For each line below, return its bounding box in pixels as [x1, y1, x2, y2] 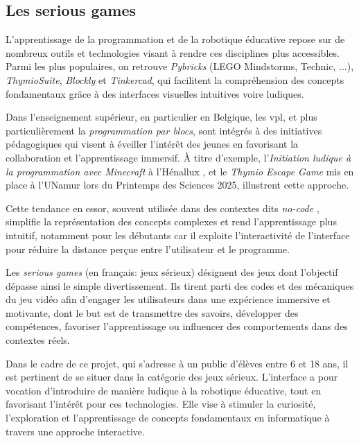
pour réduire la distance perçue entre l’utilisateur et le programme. [6, 241, 290, 256]
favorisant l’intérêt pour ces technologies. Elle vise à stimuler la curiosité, [6, 397, 316, 411]
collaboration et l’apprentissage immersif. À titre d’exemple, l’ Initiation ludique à [6, 150, 351, 164]
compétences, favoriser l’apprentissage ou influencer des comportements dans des [6, 319, 348, 333]
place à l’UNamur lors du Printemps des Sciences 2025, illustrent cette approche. [6, 177, 349, 192]
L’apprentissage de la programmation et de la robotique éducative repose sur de [6, 32, 345, 46]
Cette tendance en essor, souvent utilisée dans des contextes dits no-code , [6, 200, 319, 215]
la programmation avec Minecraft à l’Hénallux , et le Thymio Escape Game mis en [6, 164, 354, 178]
